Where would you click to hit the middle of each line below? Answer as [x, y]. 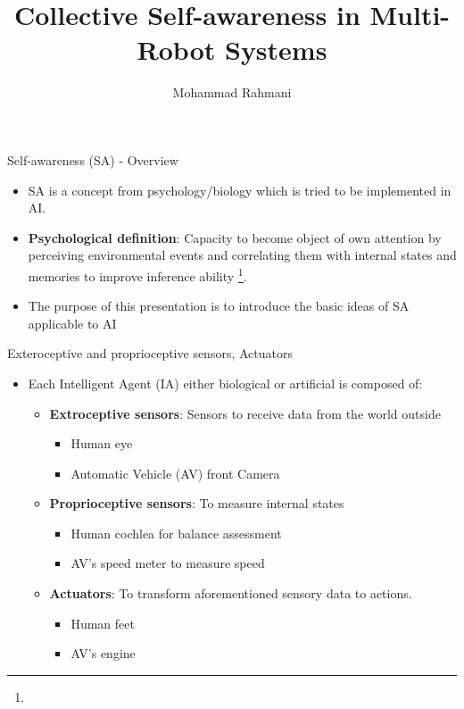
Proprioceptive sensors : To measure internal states [197, 503]
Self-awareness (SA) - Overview [93, 159]
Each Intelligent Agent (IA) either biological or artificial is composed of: [225, 383]
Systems [276, 50]
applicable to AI [72, 323]
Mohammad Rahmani [232, 92]
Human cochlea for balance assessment [176, 533]
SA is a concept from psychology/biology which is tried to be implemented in [240, 190]
